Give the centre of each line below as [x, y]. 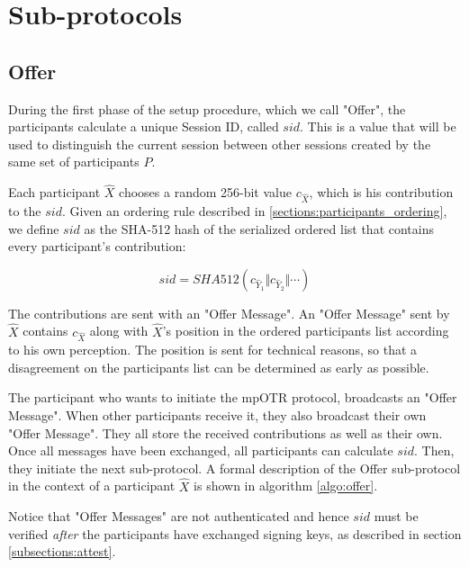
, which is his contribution [381, 192]
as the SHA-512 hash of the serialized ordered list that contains [259, 228]
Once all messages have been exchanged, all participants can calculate [201, 450]
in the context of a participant [92, 486]
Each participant [54, 192]
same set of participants [74, 162]
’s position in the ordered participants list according [306, 331]
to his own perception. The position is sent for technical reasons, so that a [213, 350]
